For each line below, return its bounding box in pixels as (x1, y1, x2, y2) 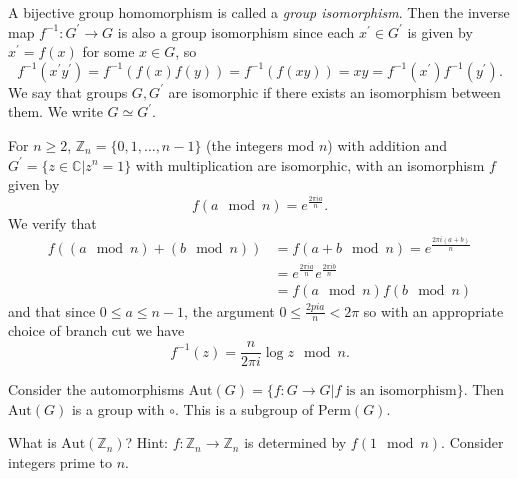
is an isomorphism (345, 384, 457, 399)
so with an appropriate (363, 300, 504, 321)
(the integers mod (206, 134, 315, 155)
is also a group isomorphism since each (117, 21, 355, 42)
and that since (8, 300, 96, 321)
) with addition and (327, 134, 448, 155)
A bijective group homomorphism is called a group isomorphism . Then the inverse (8, 2, 510, 22)
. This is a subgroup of (175, 398, 314, 419)
